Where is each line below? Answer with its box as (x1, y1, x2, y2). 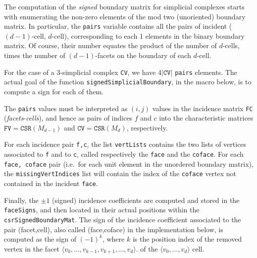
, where (102, 234, 125, 244)
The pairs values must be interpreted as (4, 103, 128, 113)
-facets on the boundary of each (95, 50, 191, 61)
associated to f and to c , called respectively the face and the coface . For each (4, 149, 244, 159)
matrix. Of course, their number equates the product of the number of (4, 40, 217, 51)
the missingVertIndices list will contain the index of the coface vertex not (4, 168, 237, 179)
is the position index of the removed (132, 234, 242, 244)
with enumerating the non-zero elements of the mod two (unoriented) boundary (4, 11, 246, 21)
